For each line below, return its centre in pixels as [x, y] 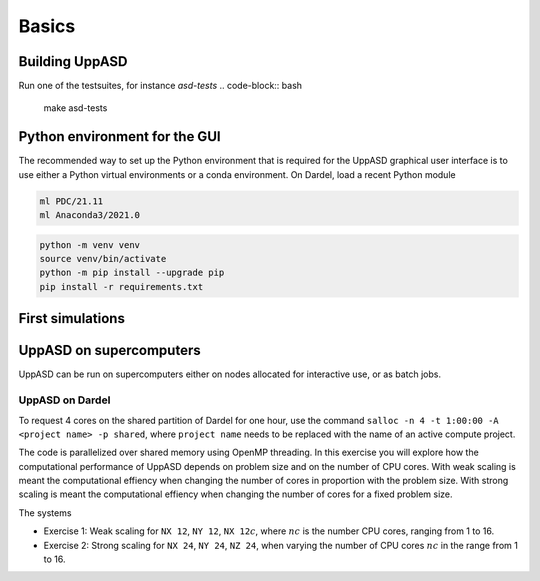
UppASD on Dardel [64, 400]
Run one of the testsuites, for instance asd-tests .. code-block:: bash [160, 86]
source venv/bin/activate [103, 259]
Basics [47, 26]
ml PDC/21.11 [71, 201]
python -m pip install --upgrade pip [132, 273]
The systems [45, 512]
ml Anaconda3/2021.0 [89, 215]
